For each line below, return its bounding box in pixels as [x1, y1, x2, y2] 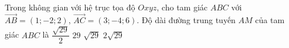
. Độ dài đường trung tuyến [137, 13, 236, 25]
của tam [255, 13, 285, 25]
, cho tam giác [157, 1, 208, 13]
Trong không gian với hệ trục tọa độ [5, 1, 135, 13]
